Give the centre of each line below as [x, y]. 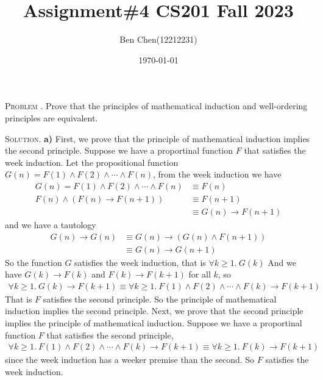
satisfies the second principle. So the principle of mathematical [160, 299]
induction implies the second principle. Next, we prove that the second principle [154, 311]
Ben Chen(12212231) [158, 39]
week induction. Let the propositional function [92, 162]
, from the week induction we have [217, 174]
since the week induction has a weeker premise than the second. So [130, 360]
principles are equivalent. [51, 117]
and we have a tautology [51, 224]
